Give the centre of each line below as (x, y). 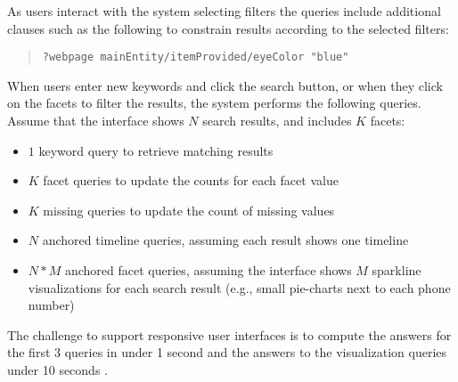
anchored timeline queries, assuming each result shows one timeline (225, 240)
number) (51, 305)
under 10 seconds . (57, 369)
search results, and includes (277, 121)
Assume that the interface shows (96, 121)
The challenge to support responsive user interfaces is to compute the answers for (229, 334)
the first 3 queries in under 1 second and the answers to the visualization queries (227, 352)
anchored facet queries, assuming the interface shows (208, 270)
